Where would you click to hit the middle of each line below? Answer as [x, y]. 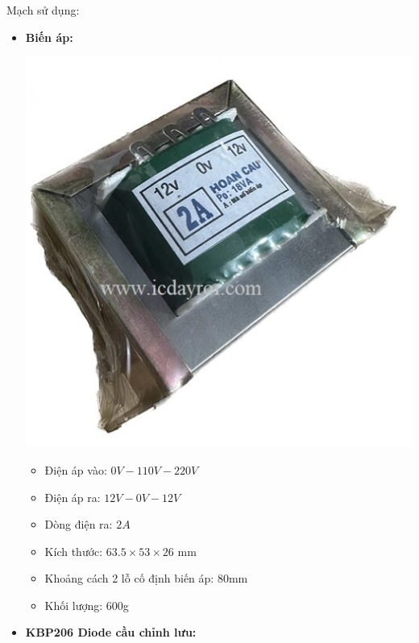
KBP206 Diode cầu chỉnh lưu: [111, 632]
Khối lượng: [74, 605]
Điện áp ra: [73, 497]
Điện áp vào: [76, 469]
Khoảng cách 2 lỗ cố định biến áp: [129, 578]
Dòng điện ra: [79, 524]
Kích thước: [74, 551]
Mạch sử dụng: [43, 10]
